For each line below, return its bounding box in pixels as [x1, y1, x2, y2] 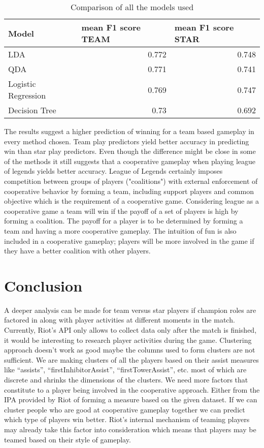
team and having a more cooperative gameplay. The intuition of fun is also [4, 225, 237, 236]
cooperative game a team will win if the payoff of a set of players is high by [4, 205, 239, 216]
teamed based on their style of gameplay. [4, 434, 131, 444]
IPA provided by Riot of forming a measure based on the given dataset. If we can [4, 394, 257, 405]
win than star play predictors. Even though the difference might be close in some [4, 146, 256, 156]
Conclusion [4, 275, 83, 296]
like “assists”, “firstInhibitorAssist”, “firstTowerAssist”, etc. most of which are [4, 364, 247, 375]
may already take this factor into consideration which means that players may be [4, 424, 256, 434]
